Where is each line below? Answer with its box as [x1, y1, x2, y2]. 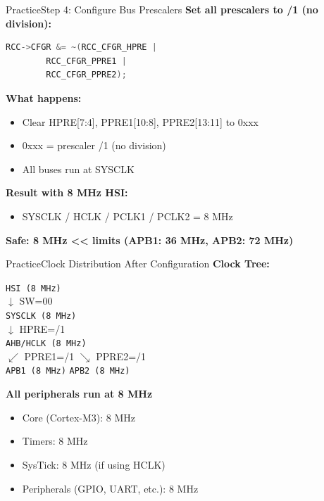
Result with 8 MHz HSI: [6, 185, 128, 200]
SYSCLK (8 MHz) [6, 310, 77, 321]
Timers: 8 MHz [22, 433, 88, 448]
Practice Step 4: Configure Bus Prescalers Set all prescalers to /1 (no [6, 2, 318, 16]
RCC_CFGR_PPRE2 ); [46, 70, 127, 80]
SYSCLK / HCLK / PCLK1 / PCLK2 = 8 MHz [22, 208, 233, 223]
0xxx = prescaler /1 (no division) [22, 138, 166, 153]
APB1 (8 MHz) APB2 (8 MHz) [6, 366, 130, 376]
